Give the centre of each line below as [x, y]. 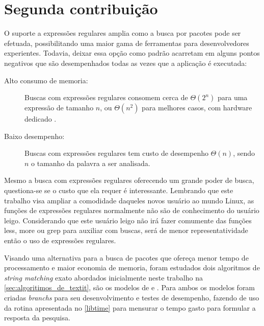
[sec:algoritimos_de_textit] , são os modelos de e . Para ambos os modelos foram [130, 287]
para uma [232, 97]
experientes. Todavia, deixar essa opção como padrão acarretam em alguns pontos [132, 53]
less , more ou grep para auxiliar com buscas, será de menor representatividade [126, 230]
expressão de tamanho [59, 108]
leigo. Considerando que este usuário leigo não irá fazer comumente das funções [128, 220]
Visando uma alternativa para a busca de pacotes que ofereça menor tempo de [126, 257]
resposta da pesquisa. [37, 318]
